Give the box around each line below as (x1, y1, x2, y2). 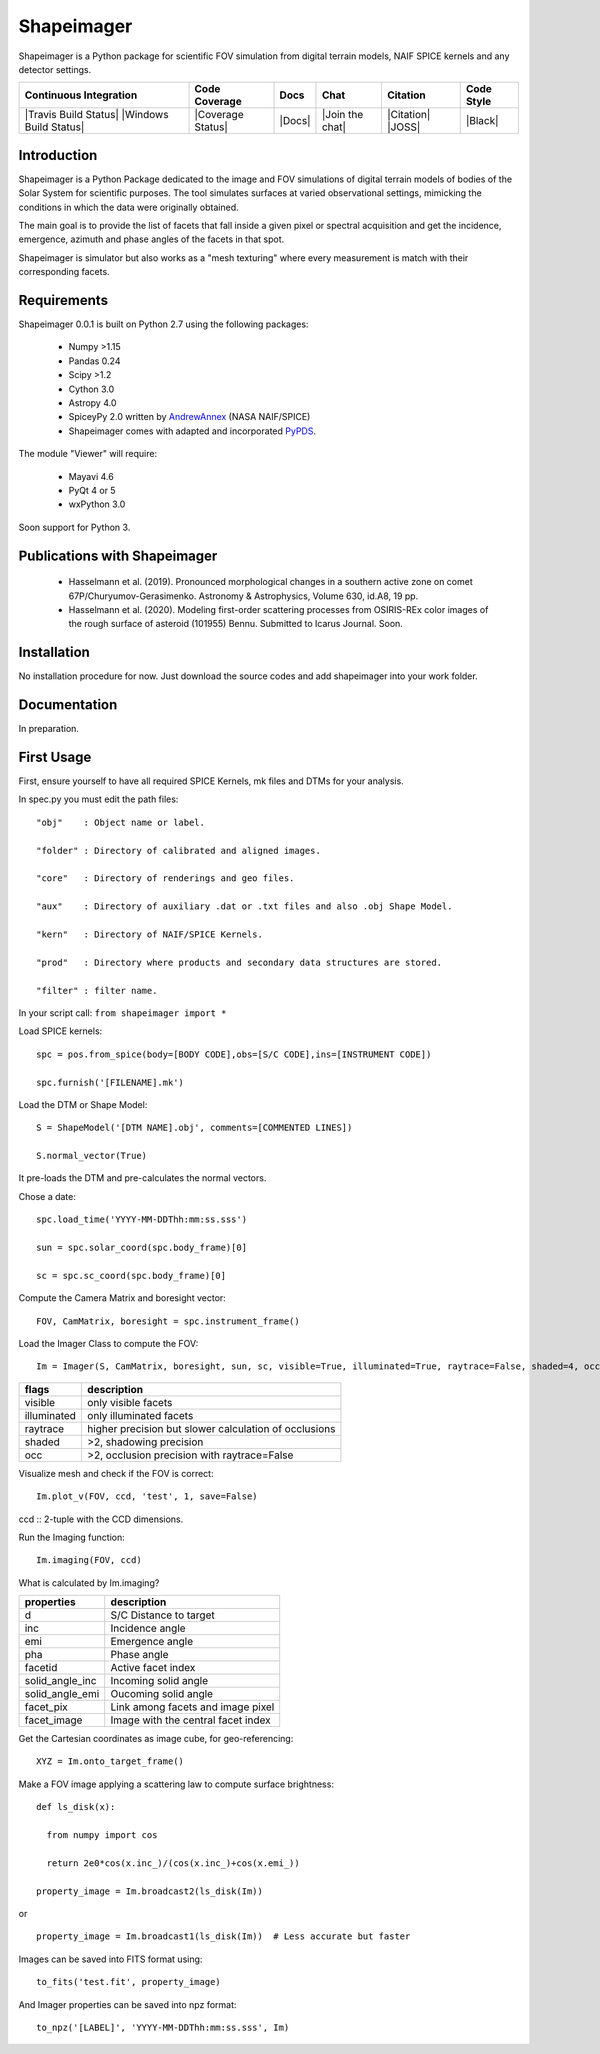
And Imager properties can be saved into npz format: (18, 1998, 237, 2010)
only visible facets (86, 1395, 173, 1409)
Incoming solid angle (110, 1674, 209, 1688)
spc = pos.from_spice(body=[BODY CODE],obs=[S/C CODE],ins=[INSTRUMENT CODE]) (36, 1048, 432, 1060)
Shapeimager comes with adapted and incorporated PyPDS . (68, 425, 317, 437)
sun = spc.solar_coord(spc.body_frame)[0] (36, 1242, 248, 1254)
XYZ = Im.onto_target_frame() (36, 1756, 185, 1767)
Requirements (18, 292, 109, 309)
